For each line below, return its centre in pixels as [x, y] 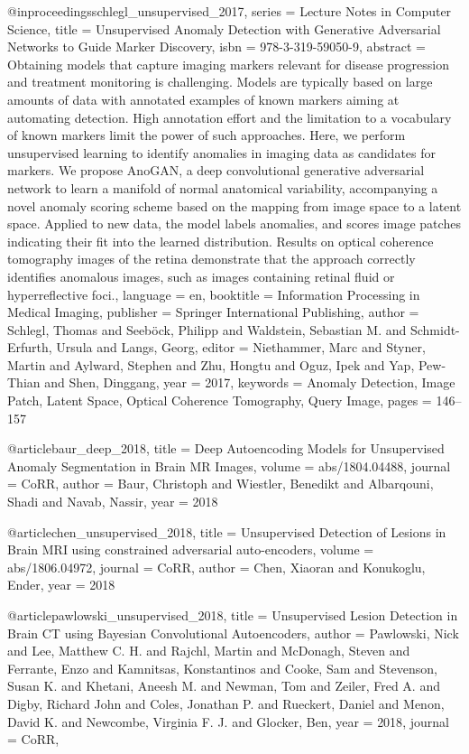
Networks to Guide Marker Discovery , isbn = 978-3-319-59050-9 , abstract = [217, 47]
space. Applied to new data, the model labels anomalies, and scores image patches [234, 223]
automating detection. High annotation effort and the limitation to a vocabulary [230, 117]
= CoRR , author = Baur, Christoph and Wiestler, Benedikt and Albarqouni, [221, 484]
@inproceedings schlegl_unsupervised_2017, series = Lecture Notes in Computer [230, 11]
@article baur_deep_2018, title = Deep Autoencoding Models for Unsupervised [226, 448]
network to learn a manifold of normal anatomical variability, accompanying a [223, 187]
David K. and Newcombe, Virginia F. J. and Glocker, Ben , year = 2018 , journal [228, 721]
